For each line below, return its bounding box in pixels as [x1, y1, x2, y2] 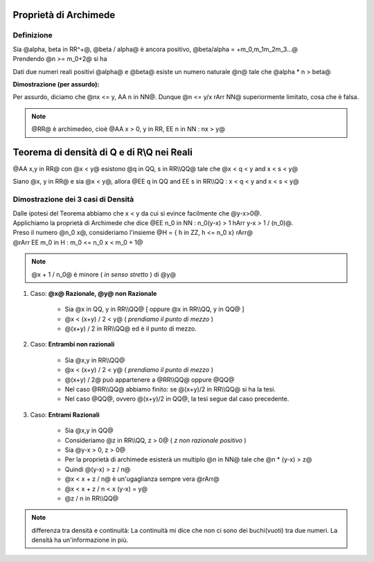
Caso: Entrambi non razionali [30, 340, 115, 349]
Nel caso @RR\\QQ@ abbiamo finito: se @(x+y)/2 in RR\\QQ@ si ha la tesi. [64, 385, 276, 394]
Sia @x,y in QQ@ [64, 426, 114, 434]
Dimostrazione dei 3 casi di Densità [12, 195, 134, 204]
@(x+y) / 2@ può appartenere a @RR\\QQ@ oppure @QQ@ [64, 375, 235, 384]
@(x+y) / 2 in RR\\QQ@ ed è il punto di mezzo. [64, 324, 197, 333]
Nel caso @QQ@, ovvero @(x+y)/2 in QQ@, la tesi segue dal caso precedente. [64, 395, 290, 403]
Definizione [12, 30, 53, 40]
